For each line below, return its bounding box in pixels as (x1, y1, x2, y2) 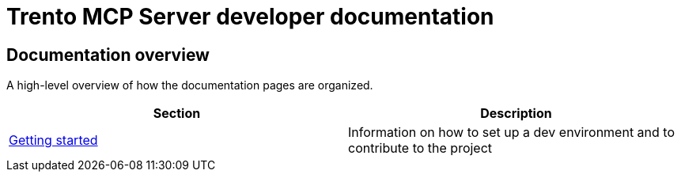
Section (153, 105, 201, 122)
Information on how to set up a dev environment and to (348, 124, 675, 141)
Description (480, 105, 552, 122)
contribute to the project (348, 140, 493, 157)
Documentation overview (6, 44, 210, 65)
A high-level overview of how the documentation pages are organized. (6, 78, 373, 93)
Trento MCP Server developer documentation (6, 3, 494, 30)
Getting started (9, 132, 98, 149)
